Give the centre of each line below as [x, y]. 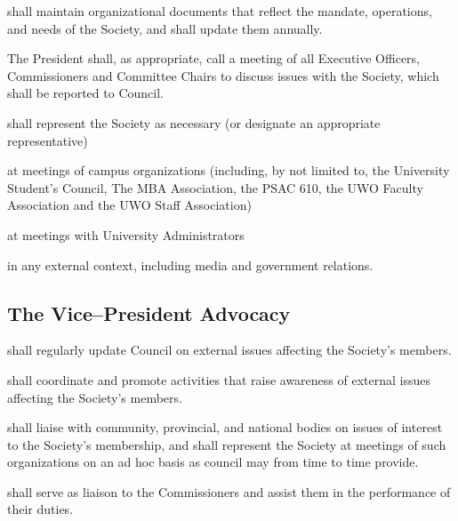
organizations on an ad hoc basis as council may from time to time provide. [213, 462]
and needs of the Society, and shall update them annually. [165, 28]
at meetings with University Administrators [126, 234]
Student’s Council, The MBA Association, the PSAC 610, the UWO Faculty [215, 187]
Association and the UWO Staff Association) [129, 205]
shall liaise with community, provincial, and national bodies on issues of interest [225, 427]
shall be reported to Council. [85, 93]
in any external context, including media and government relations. [190, 265]
